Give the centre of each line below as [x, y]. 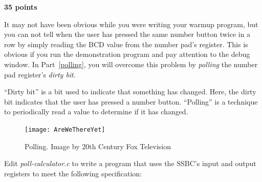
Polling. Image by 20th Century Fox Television [98, 146]
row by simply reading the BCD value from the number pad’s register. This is [126, 44]
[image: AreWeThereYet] [65, 129]
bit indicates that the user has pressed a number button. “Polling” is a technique [131, 101]
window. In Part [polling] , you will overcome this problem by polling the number [131, 64]
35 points [21, 7]
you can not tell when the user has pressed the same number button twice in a [127, 34]
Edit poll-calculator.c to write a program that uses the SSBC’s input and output [130, 163]
